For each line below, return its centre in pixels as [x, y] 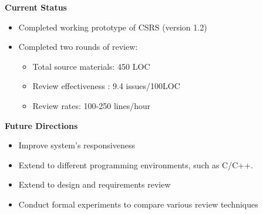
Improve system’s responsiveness [77, 145]
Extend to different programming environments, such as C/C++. [136, 164]
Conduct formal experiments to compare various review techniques [138, 204]
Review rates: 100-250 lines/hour [92, 105]
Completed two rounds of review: [78, 47]
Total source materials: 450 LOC [91, 66]
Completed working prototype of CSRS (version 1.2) [113, 27]
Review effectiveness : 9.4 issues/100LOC [106, 86]
